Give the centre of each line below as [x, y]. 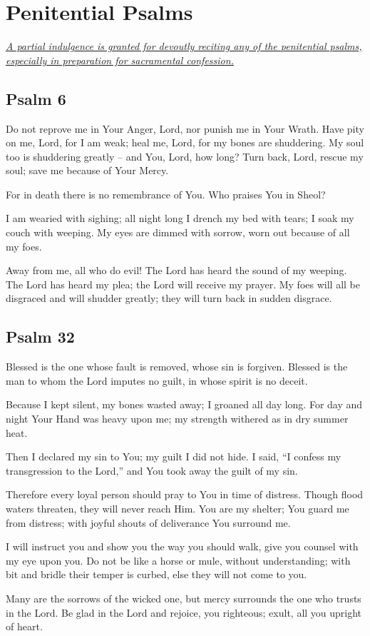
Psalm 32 [40, 337]
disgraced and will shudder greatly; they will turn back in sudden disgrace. [169, 298]
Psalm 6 [36, 98]
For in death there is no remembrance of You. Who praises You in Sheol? [166, 194]
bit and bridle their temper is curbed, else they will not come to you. [156, 574]
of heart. [24, 626]
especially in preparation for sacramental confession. [120, 60]
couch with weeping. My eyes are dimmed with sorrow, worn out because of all [178, 232]
